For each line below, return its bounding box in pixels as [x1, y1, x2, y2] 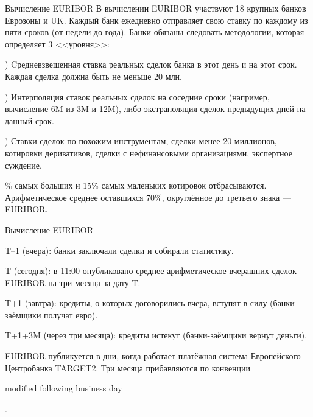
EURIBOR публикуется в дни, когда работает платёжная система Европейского [5, 349, 301, 362]
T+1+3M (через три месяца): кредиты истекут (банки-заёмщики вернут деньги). [5, 329, 308, 342]
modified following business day [5, 382, 122, 394]
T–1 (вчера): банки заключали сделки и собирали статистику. [5, 244, 234, 256]
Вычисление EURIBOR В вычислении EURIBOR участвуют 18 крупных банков [5, 2, 306, 14]
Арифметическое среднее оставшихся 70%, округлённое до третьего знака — [5, 191, 291, 203]
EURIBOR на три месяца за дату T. [5, 276, 141, 289]
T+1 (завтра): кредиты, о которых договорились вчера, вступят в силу [5, 296, 267, 309]
